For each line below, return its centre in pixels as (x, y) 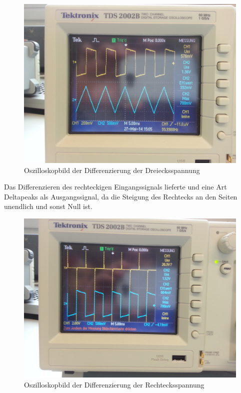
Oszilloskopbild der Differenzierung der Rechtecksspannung (114, 384)
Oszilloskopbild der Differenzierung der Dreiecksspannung (112, 170)
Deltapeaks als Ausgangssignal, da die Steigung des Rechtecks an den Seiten (121, 196)
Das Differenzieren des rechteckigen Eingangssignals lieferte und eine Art (115, 187)
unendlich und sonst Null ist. (48, 206)
